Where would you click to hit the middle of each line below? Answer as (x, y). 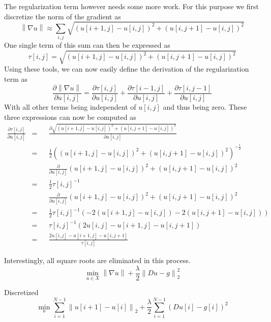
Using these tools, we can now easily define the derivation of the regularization (127, 69)
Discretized (21, 292)
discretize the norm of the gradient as (63, 16)
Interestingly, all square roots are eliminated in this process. (97, 260)
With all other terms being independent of (70, 106)
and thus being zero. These (205, 106)
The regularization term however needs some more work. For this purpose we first (131, 6)
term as (16, 78)
